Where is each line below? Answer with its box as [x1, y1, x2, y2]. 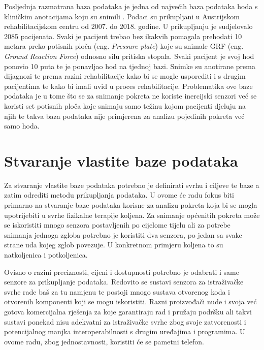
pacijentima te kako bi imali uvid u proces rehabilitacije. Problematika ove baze [4, 80, 253, 91]
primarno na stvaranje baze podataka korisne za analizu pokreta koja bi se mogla [4, 200, 257, 210]
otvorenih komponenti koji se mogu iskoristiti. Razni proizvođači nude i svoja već [4, 296, 257, 307]
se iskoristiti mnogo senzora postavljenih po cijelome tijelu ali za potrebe [4, 219, 230, 230]
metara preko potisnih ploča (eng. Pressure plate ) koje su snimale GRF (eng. [4, 41, 244, 51]
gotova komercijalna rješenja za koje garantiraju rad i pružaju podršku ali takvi [4, 306, 252, 316]
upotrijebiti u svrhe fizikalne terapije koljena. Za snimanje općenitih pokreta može [4, 209, 260, 220]
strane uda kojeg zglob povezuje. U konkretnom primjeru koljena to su [4, 239, 223, 250]
